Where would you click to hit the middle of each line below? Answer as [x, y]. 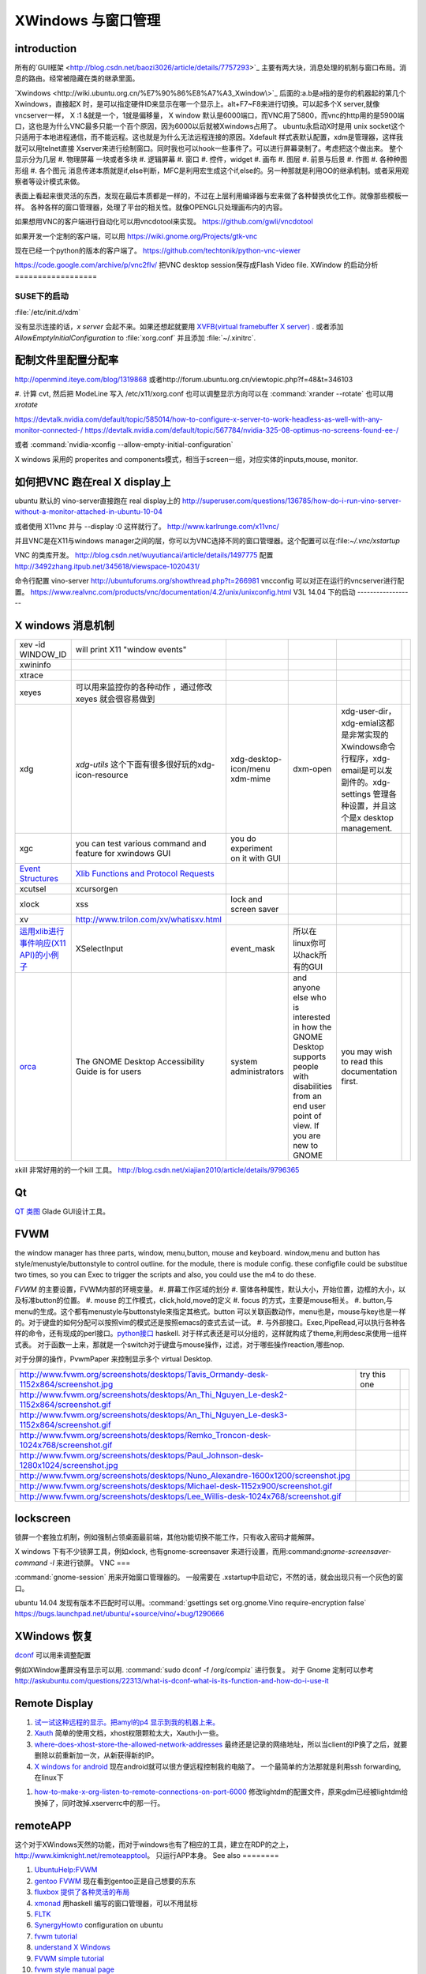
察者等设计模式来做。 [49, 181]
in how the [312, 1026]
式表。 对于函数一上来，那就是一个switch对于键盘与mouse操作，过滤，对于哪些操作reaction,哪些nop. [179, 1344]
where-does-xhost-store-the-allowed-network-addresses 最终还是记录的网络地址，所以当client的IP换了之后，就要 [221, 1744]
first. [350, 1081]
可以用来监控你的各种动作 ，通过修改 [144, 687]
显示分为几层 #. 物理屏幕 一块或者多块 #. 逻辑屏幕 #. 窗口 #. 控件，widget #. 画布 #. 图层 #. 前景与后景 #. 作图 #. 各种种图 [211, 159]
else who [310, 997]
